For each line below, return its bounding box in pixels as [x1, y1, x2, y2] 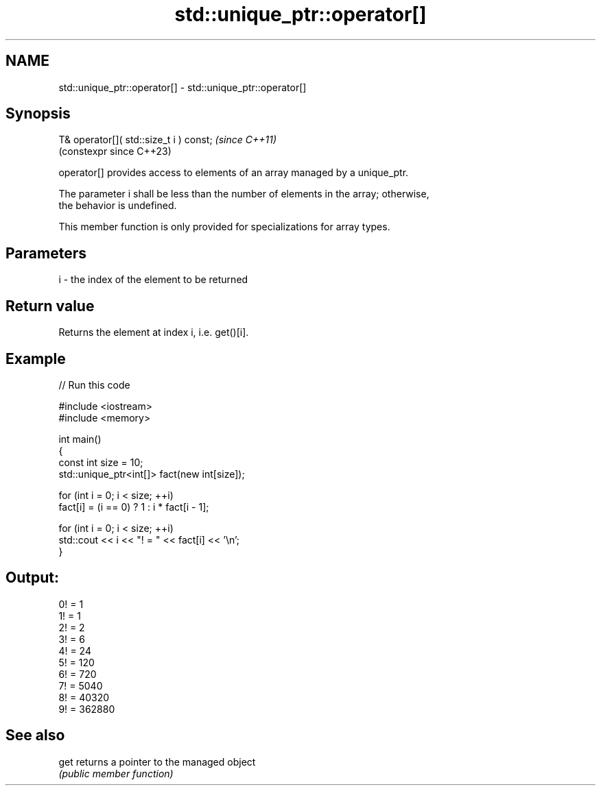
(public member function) [58, 767, 174, 779]
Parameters [5, 244, 86, 262]
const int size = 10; [58, 456, 143, 468]
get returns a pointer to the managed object [58, 755, 256, 768]
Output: [5, 569, 59, 587]
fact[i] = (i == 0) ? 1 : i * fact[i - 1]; [58, 500, 209, 513]
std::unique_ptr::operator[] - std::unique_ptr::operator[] [58, 81, 307, 93]
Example [5, 350, 66, 367]
